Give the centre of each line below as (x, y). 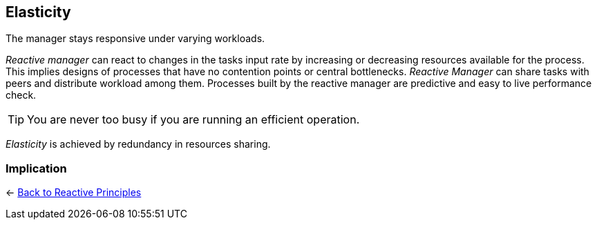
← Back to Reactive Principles (74, 193)
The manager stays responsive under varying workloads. (135, 39)
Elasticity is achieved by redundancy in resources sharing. (138, 144)
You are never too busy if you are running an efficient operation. (193, 120)
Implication (36, 168)
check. (21, 95)
